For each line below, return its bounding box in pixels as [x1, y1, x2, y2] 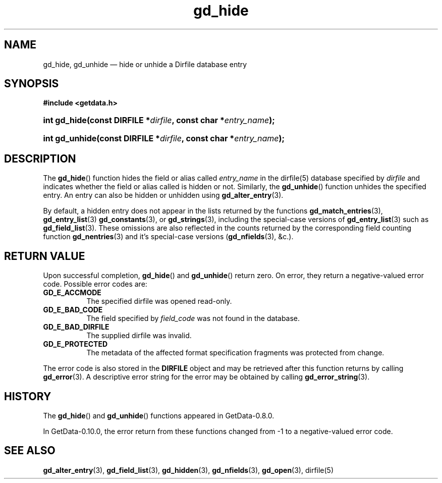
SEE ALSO [4, 444, 56, 457]
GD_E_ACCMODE [43, 288, 101, 297]
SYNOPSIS [4, 77, 59, 90]
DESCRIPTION [4, 152, 76, 165]
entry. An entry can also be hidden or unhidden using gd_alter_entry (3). [43, 191, 284, 200]
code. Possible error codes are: [43, 280, 147, 289]
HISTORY [4, 390, 51, 403]
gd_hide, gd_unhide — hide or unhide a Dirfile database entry [43, 60, 247, 69]
